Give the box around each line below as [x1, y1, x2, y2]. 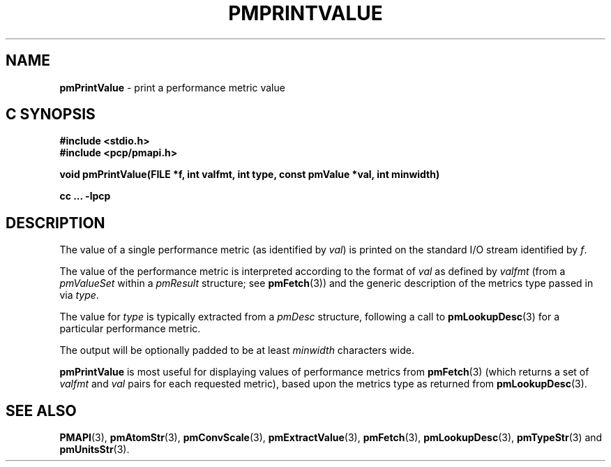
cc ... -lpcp [59, 190, 111, 202]
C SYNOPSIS [6, 105, 96, 124]
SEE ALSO [6, 401, 77, 420]
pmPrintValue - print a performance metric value [59, 81, 285, 94]
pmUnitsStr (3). [59, 443, 130, 456]
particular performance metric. [59, 323, 201, 335]
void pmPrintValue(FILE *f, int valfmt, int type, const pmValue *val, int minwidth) [59, 168, 440, 181]
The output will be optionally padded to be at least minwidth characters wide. [59, 344, 414, 357]
